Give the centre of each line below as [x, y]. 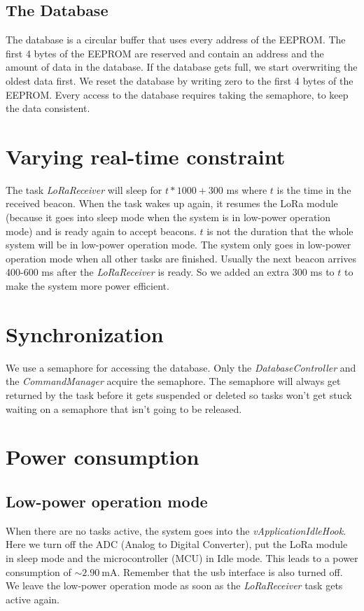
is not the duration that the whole [280, 231]
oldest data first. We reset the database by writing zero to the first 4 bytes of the [180, 80]
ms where [247, 189]
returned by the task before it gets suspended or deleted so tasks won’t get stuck [179, 394]
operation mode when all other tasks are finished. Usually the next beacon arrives [181, 258]
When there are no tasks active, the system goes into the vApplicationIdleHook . [176, 530]
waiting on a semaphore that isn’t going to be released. [124, 408]
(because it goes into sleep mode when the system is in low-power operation [168, 217]
